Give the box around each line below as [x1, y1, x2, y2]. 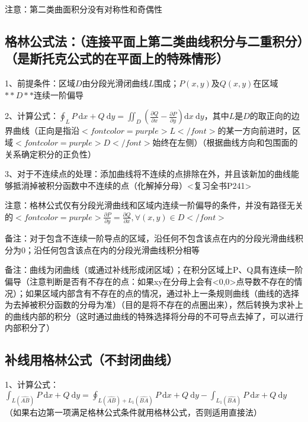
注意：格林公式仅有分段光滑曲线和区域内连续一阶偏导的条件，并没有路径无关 [5, 199, 303, 211]
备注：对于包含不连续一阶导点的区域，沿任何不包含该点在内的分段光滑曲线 [5, 232, 295, 244]
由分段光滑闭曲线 [82, 77, 149, 89]
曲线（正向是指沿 [12, 124, 79, 137]
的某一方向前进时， [217, 124, 293, 137]
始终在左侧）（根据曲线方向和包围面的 [152, 136, 298, 148]
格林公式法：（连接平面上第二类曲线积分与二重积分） [5, 31, 303, 50]
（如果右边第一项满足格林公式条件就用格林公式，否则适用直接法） [5, 405, 262, 418]
